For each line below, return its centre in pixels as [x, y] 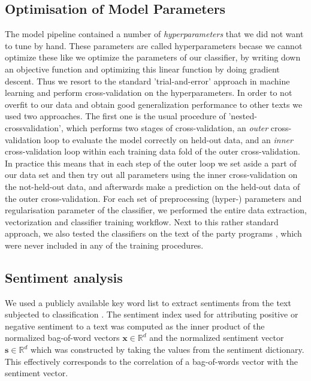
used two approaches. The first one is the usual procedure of [115, 116]
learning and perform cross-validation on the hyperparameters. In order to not [149, 93]
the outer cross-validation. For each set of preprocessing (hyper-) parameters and [153, 198]
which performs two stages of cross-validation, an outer [167, 127]
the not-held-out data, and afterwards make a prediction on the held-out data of [153, 186]
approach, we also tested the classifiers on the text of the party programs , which [153, 233]
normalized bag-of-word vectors [62, 338]
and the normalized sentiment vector [217, 338]
